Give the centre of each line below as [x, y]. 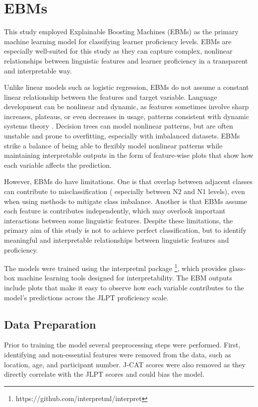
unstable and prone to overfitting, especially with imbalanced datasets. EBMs [122, 136]
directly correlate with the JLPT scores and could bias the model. [104, 374]
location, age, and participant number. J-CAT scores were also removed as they [125, 364]
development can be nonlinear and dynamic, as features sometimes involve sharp [127, 106]
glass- [237, 268]
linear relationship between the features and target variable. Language [111, 97]
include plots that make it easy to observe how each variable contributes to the [124, 288]
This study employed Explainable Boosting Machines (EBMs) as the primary [121, 32]
